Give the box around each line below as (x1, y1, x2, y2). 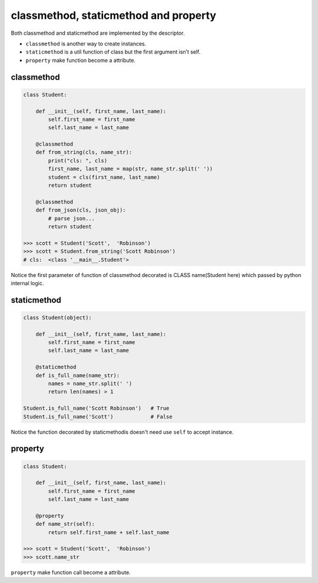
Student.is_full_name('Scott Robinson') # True (23, 405, 170, 412)
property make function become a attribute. (25, 57, 135, 64)
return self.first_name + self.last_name (48, 529, 170, 536)
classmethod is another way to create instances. (25, 40, 147, 47)
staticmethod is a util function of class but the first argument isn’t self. (25, 48, 201, 55)
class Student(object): (23, 314, 92, 321)
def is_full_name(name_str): (35, 372, 120, 378)
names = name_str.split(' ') (48, 380, 132, 387)
